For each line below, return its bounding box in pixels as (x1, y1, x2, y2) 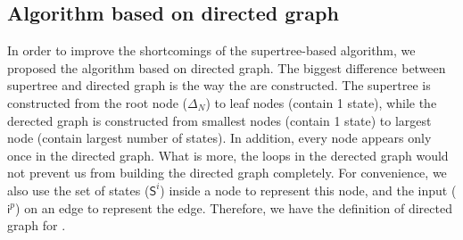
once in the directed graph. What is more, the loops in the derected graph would (7, 145, 449, 164)
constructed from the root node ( (7, 93, 188, 112)
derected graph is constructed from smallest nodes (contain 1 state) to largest (7, 111, 432, 129)
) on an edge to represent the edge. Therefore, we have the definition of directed (15, 198, 452, 217)
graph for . (7, 216, 66, 235)
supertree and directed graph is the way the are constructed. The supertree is (7, 76, 431, 95)
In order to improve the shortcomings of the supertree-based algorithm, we (7, 41, 416, 60)
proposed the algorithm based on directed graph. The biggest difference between (7, 58, 446, 77)
